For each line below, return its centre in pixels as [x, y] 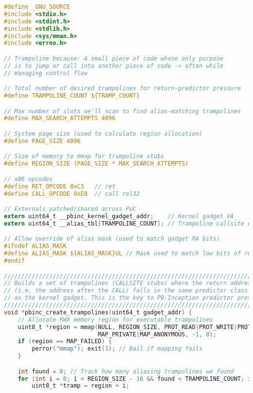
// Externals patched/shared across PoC [70, 209]
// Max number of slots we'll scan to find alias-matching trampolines [122, 111]
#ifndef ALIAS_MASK [35, 246]
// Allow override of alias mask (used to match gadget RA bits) [112, 239]
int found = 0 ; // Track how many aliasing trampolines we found [126, 371]
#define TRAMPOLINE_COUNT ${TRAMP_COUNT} [72, 96]
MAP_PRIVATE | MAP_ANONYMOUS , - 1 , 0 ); [157, 334]
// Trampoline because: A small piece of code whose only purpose [114, 58]
